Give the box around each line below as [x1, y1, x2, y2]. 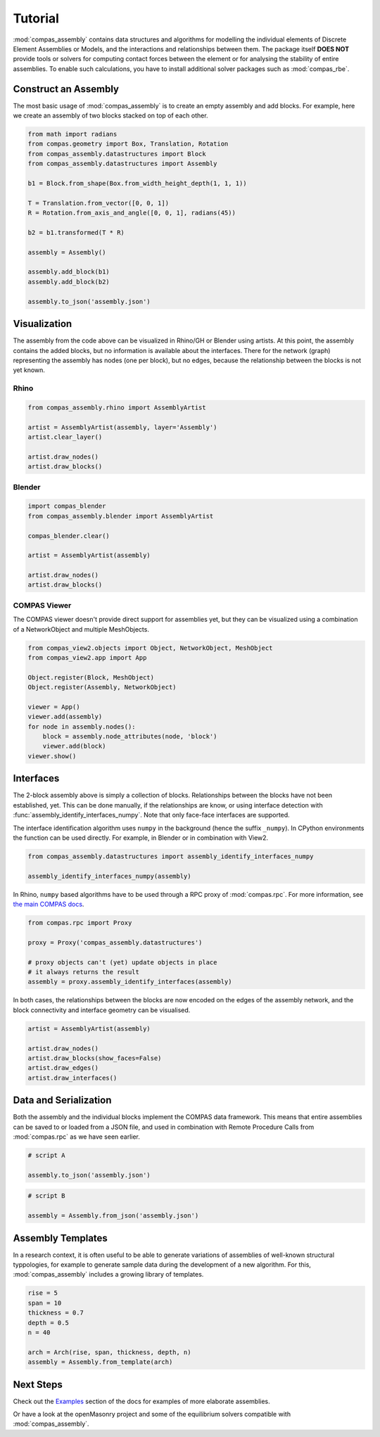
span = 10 [27, 1298, 62, 1307]
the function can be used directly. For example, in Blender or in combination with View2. [13, 834, 269, 842]
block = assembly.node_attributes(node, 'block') [42, 732, 217, 741]
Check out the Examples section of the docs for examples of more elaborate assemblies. [13, 1397, 270, 1405]
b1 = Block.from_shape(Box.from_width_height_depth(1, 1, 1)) [27, 179, 247, 187]
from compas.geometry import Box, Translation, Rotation [27, 140, 229, 148]
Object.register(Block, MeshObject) [27, 673, 155, 682]
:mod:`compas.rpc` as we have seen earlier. [13, 1132, 141, 1141]
